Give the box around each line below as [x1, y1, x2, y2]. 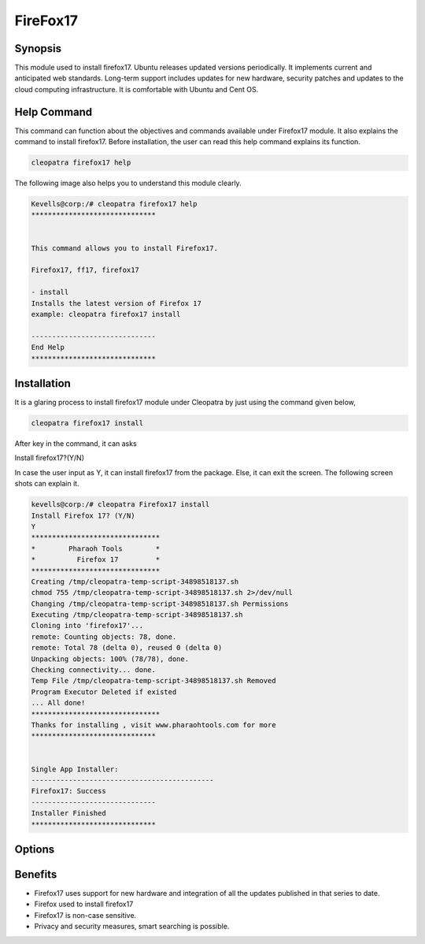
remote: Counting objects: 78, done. [31, 632, 177, 641]
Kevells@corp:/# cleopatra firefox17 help [31, 199, 198, 209]
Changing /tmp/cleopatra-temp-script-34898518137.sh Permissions [31, 599, 289, 608]
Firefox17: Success [31, 786, 106, 796]
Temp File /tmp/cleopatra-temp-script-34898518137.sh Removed [31, 676, 276, 686]
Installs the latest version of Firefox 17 [31, 299, 202, 307]
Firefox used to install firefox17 [34, 899, 134, 909]
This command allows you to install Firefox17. [31, 243, 218, 252]
